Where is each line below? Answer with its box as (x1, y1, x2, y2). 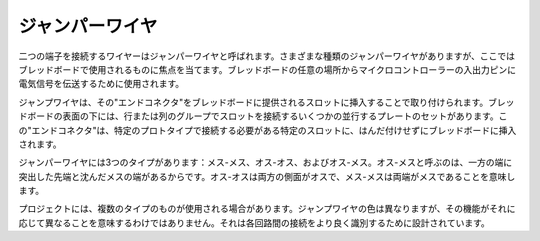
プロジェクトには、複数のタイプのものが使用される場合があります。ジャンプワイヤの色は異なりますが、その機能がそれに (18, 203, 516, 215)
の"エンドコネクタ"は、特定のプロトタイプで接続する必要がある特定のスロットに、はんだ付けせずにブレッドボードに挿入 (18, 124, 517, 136)
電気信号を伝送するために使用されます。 (18, 78, 185, 90)
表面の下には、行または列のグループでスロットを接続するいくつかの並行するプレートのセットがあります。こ (61, 110, 508, 122)
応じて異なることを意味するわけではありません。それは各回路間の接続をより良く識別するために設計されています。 (18, 216, 490, 229)
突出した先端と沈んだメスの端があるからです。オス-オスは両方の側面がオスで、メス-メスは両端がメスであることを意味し (18, 170, 516, 182)
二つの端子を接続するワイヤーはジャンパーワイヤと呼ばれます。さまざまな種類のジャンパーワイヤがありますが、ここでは (18, 50, 515, 62)
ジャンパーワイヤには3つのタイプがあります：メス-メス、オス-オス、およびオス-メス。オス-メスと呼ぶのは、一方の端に (18, 156, 513, 169)
